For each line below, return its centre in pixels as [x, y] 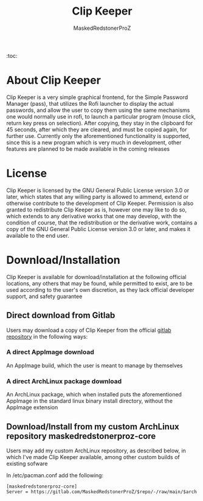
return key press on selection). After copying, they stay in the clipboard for [100, 123]
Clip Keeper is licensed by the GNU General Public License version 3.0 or [98, 190]
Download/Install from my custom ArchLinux [93, 427]
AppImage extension [32, 407]
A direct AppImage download [50, 352]
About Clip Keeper [54, 81]
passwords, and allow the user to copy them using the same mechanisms [98, 110]
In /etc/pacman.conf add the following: [55, 475]
